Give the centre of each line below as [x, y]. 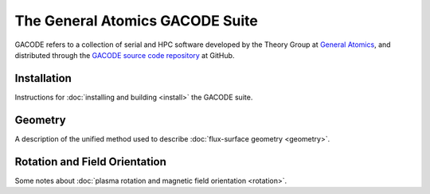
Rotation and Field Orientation [91, 162]
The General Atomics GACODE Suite [136, 21]
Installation [43, 78]
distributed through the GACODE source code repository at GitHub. [125, 55]
